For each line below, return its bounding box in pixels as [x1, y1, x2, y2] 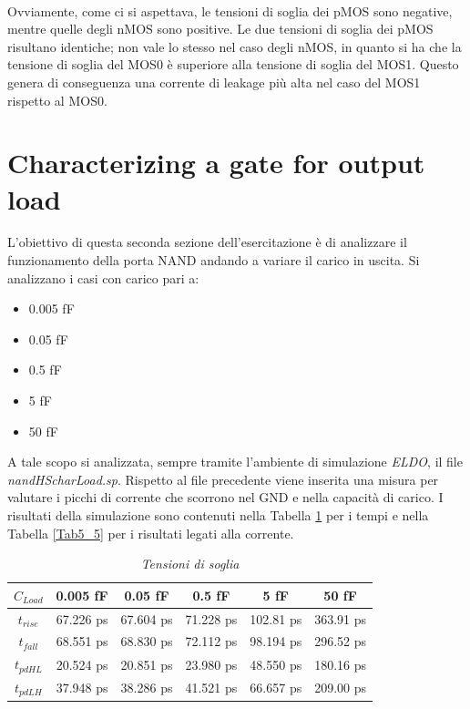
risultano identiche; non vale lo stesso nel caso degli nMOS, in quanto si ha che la [7, 36, 462, 56]
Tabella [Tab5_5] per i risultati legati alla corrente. [7, 523, 294, 542]
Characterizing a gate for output [7, 144, 425, 181]
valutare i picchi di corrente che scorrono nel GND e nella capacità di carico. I [7, 488, 444, 507]
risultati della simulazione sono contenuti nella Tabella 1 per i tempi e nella [7, 506, 429, 524]
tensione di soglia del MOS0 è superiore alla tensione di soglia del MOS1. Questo [7, 55, 459, 74]
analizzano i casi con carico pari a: [7, 268, 199, 287]
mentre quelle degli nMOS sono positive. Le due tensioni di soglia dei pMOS [7, 19, 434, 38]
